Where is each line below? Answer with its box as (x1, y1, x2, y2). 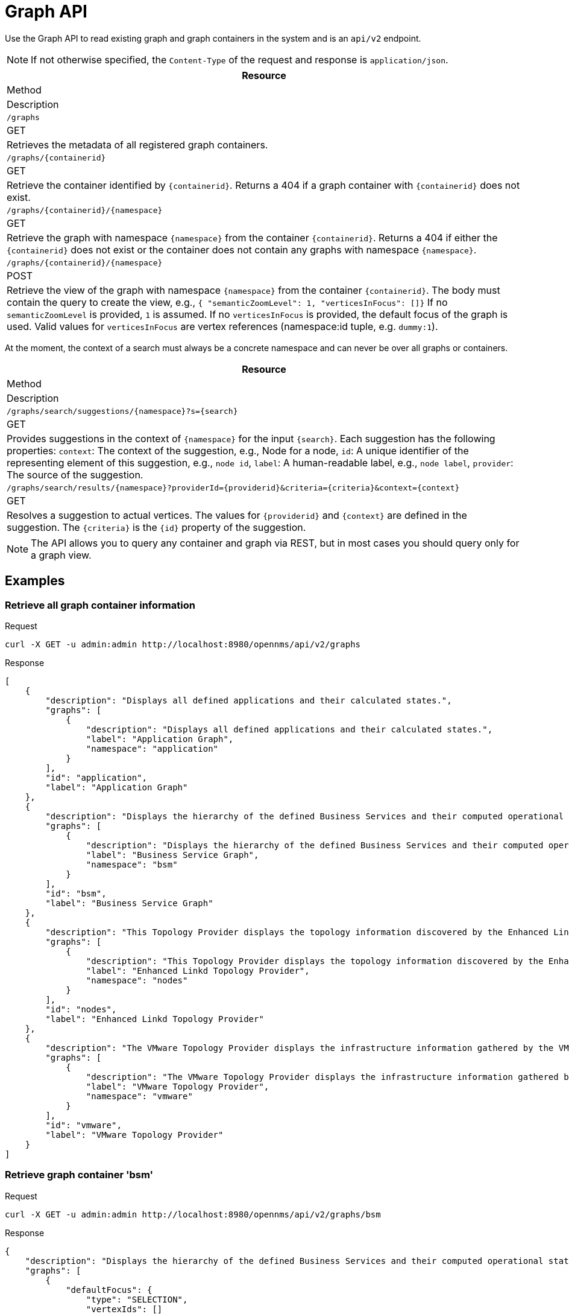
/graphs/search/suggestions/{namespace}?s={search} (7, 406, 238, 416)
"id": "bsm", (45, 888, 107, 898)
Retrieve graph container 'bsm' (5, 1169, 154, 1181)
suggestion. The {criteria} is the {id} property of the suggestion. (7, 521, 306, 533)
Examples (5, 573, 65, 589)
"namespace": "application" (86, 743, 219, 754)
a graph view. (31, 548, 92, 561)
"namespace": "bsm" (86, 859, 178, 869)
